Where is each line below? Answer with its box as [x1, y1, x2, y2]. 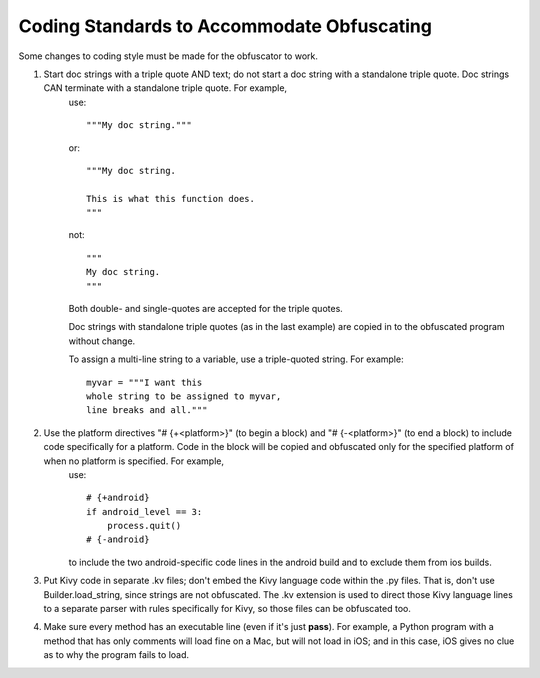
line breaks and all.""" [86, 405, 208, 416]
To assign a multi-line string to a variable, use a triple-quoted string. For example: [68, 353, 404, 365]
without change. [68, 335, 136, 347]
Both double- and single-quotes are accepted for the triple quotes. [68, 303, 344, 315]
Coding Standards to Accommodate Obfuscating [18, 15, 432, 37]
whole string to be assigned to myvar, [86, 390, 282, 402]
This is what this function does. [86, 193, 255, 204]
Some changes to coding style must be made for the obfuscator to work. [18, 50, 319, 62]
